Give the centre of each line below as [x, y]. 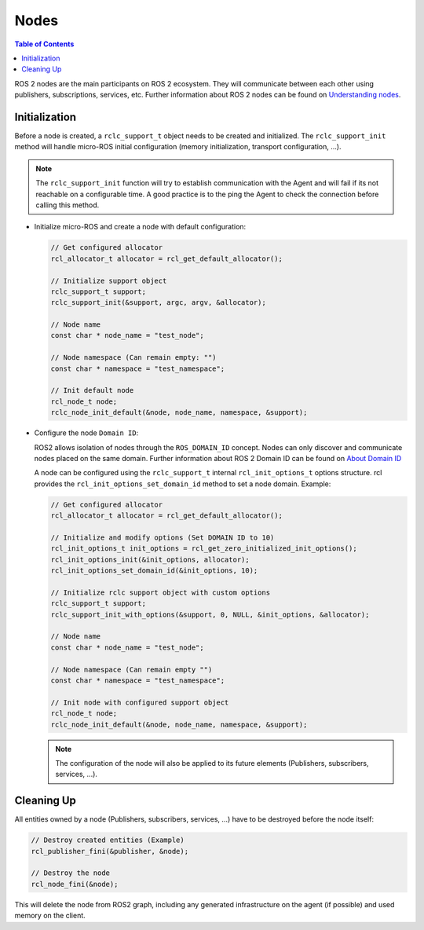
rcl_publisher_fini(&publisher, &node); [110, 851]
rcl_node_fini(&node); [75, 884]
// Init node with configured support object [140, 702]
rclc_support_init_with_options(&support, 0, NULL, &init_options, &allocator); [210, 614]
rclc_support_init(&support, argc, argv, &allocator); [158, 303]
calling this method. [68, 205]
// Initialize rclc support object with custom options [161, 592]
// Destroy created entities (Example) [108, 840]
